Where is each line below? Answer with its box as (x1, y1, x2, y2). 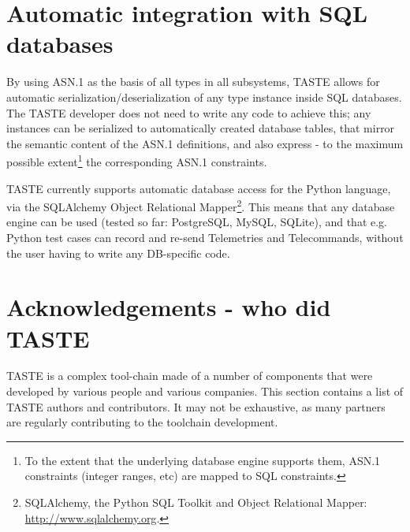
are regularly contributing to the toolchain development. (6, 414, 278, 430)
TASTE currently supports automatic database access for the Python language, (6, 180, 391, 196)
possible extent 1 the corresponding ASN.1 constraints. (6, 151, 267, 169)
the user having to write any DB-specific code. (6, 244, 230, 261)
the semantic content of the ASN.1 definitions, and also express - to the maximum (6, 135, 404, 151)
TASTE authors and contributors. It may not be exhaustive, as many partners (6, 398, 386, 415)
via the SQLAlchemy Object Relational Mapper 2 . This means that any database (6, 196, 395, 214)
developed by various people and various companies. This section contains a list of (6, 383, 404, 400)
